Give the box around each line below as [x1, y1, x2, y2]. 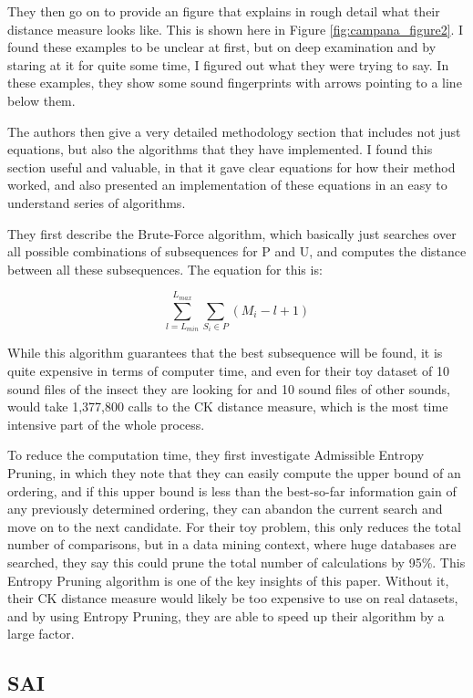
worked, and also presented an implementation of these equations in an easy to [7, 175, 447, 194]
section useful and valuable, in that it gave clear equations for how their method [7, 157, 456, 176]
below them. [7, 90, 76, 109]
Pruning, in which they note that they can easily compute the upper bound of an [7, 464, 461, 483]
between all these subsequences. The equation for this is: [7, 259, 323, 278]
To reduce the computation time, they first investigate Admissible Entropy [7, 445, 425, 464]
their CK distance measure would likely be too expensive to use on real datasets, [7, 589, 458, 608]
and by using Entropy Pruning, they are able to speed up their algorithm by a [7, 606, 445, 625]
